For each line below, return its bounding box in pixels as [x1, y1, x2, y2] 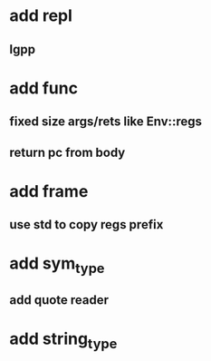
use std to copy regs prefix [9, 217, 164, 232]
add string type [9, 328, 118, 353]
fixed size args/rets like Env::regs [9, 114, 202, 130]
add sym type [9, 253, 105, 277]
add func [9, 78, 79, 98]
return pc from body [9, 144, 126, 160]
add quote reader [9, 292, 110, 308]
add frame [9, 180, 89, 201]
